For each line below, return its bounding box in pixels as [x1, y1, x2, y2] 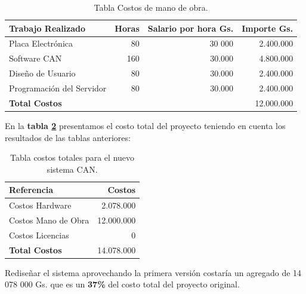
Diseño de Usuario [9, 67, 76, 79]
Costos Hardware [9, 199, 72, 212]
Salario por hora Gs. [147, 22, 234, 34]
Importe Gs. [242, 22, 293, 34]
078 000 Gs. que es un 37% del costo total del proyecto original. [5, 278, 240, 290]
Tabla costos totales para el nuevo [10, 151, 135, 164]
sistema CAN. [47, 163, 98, 175]
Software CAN [9, 52, 62, 65]
